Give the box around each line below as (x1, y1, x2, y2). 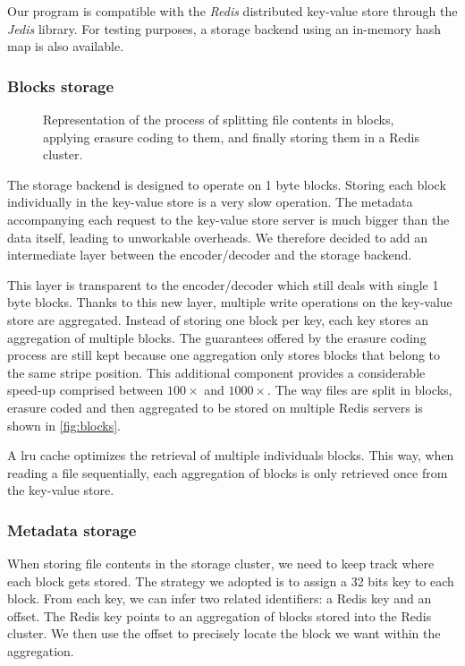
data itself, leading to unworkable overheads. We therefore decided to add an (7, 227, 428, 246)
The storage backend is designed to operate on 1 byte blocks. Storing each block (7, 175, 446, 193)
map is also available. (7, 37, 124, 55)
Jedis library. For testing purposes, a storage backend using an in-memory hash (7, 19, 442, 38)
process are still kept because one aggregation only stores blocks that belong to (7, 346, 441, 364)
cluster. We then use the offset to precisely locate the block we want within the (7, 624, 441, 643)
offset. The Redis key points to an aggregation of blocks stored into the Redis (7, 606, 432, 625)
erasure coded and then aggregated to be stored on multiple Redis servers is (7, 397, 423, 416)
